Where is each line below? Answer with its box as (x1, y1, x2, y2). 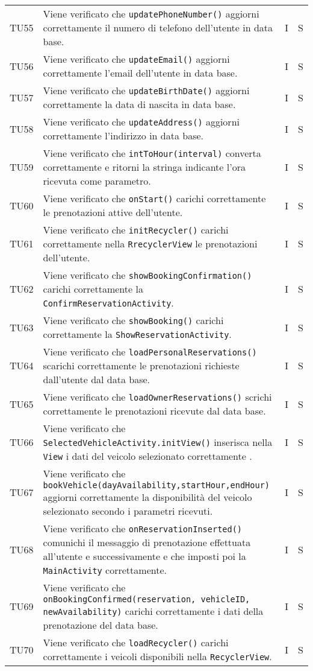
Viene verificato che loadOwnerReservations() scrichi (43, 390, 272, 404)
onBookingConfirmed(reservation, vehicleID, (43, 594, 250, 604)
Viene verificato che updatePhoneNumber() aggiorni (43, 7, 259, 21)
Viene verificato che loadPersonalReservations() (43, 345, 257, 358)
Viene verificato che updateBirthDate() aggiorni (43, 83, 250, 97)
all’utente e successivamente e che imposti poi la (43, 549, 246, 563)
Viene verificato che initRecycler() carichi (43, 223, 229, 237)
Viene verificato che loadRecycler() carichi (43, 635, 229, 649)
